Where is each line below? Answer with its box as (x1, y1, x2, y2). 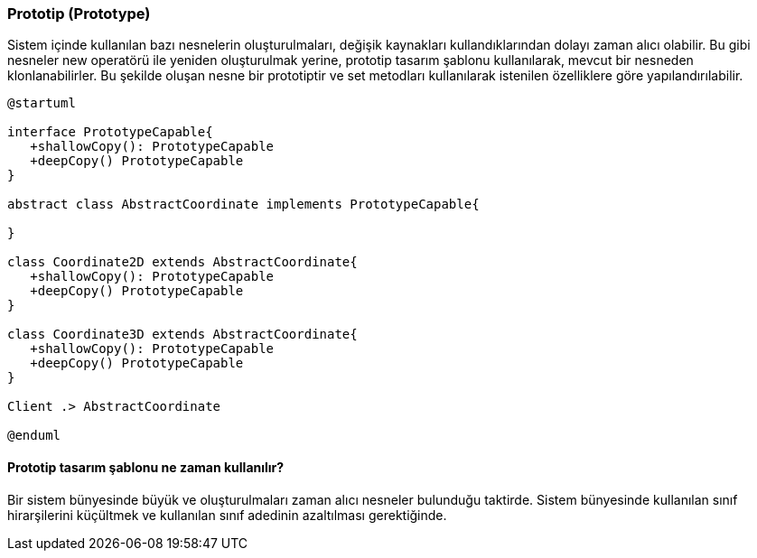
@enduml (7, 428, 61, 443)
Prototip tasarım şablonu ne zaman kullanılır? (7, 459, 285, 475)
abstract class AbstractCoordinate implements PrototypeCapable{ (7, 197, 480, 212)
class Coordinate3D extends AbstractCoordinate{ (7, 327, 358, 342)
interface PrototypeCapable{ (7, 125, 213, 140)
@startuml (7, 96, 76, 111)
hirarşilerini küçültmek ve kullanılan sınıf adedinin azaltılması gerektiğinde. (7, 507, 447, 523)
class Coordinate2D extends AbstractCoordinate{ (7, 255, 358, 270)
